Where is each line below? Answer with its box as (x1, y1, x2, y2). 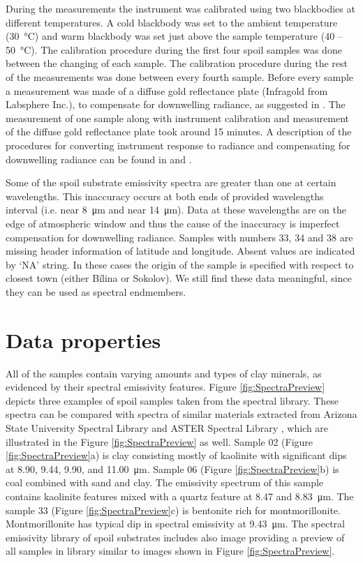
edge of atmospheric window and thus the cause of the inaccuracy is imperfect (6, 216, 340, 230)
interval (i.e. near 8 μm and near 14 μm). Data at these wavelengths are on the (6, 202, 346, 217)
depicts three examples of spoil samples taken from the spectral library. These (6, 393, 339, 407)
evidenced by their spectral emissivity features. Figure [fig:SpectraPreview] (6, 380, 325, 394)
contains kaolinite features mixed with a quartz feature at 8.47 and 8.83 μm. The (6, 488, 354, 503)
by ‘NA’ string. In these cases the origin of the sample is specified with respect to (6, 257, 354, 271)
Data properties (6, 325, 161, 354)
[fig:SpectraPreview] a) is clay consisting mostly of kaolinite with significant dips (6, 448, 347, 463)
